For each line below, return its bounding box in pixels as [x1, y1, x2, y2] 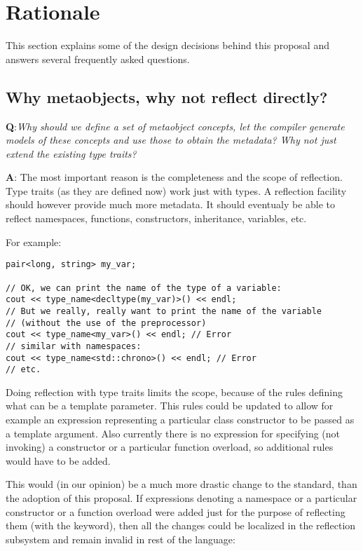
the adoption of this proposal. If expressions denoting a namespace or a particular [6, 490, 357, 505]
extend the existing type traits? [6, 146, 137, 161]
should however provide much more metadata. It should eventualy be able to [6, 197, 336, 212]
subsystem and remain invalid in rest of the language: [6, 531, 235, 546]
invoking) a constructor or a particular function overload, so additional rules [6, 440, 334, 454]
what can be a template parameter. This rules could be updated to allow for [6, 398, 334, 413]
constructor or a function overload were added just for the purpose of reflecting [6, 504, 345, 519]
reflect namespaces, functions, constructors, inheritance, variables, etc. [6, 211, 307, 226]
